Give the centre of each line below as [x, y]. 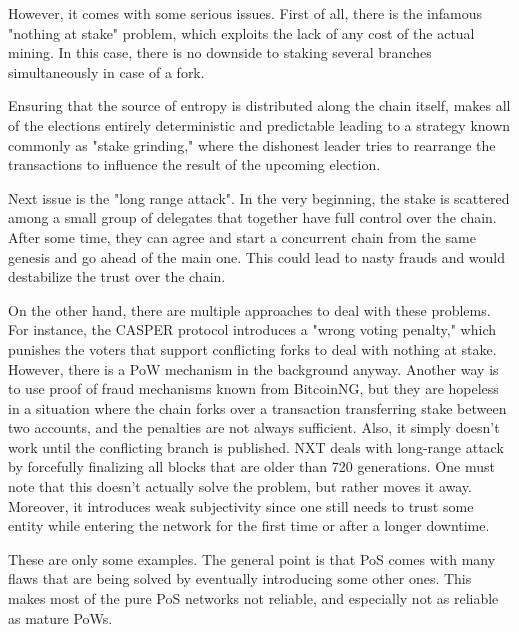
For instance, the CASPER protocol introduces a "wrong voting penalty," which [252, 329]
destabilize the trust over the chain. [117, 276]
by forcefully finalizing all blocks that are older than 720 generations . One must [251, 466]
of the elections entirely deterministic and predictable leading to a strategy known [259, 124]
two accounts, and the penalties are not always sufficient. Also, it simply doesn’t [254, 427]
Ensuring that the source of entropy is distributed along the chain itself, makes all [259, 105]
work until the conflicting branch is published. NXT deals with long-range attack [256, 446]
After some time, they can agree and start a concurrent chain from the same [242, 236]
